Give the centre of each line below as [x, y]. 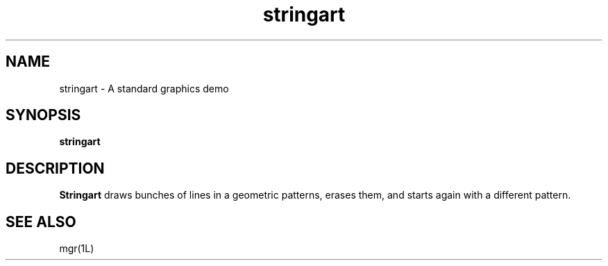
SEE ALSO [41, 222]
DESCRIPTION [55, 168]
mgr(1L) [77, 249]
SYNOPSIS [43, 115]
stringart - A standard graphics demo [144, 88]
